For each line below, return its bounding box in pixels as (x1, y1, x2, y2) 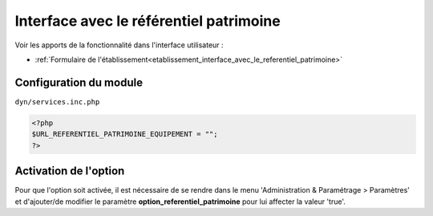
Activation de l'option (14, 165, 125, 178)
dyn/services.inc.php (14, 97, 100, 106)
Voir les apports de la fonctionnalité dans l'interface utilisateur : (14, 40, 224, 50)
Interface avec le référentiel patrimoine (14, 12, 281, 30)
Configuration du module (14, 75, 144, 89)
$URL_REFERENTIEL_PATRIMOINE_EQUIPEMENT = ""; (31, 129, 218, 139)
